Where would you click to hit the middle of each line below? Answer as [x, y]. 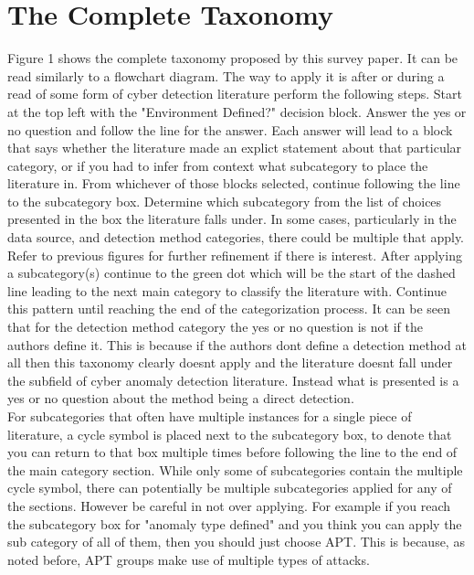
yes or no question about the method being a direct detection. [181, 398]
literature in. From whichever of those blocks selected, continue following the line [234, 183]
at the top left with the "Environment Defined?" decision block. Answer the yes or [237, 111]
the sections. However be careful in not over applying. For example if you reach [229, 505]
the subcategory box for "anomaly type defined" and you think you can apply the [235, 523]
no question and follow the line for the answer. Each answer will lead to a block [230, 129]
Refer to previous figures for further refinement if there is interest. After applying [235, 255]
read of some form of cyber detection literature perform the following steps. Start [235, 94]
